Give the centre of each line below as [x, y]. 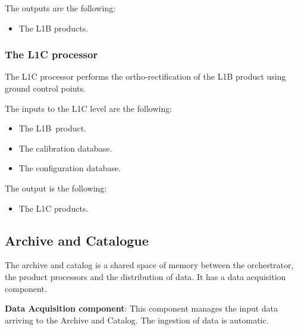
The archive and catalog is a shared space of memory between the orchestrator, [149, 265]
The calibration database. [65, 148]
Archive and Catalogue [77, 240]
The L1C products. [54, 208]
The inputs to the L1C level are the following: [89, 108]
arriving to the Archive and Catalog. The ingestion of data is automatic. [137, 320]
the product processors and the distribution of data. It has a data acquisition [145, 276]
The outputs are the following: [60, 8]
